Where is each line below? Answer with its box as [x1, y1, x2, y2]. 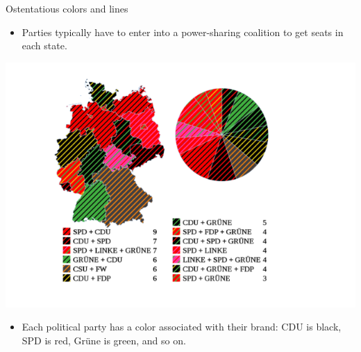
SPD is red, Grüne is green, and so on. [22, 333, 186, 347]
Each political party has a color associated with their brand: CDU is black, [22, 319, 342, 334]
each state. [22, 38, 67, 53]
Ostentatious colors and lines [6, 1, 128, 15]
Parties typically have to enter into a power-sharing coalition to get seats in [22, 24, 344, 39]
